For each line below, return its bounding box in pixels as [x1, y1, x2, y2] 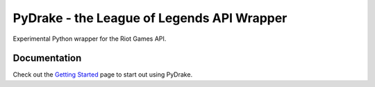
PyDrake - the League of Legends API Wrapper [12, 10, 287, 26]
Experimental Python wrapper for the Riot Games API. [12, 35, 167, 43]
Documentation [12, 52, 82, 64]
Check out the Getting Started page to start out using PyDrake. [12, 70, 193, 79]
